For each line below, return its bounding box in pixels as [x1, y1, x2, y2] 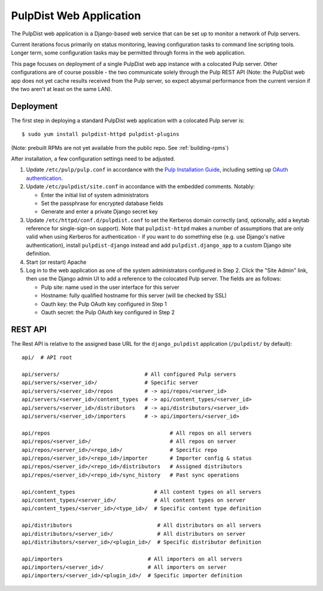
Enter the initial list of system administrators [41, 191, 149, 198]
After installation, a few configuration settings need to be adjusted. [11, 155, 176, 162]
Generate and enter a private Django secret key [41, 208, 158, 215]
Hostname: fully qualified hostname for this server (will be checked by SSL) [41, 292, 227, 299]
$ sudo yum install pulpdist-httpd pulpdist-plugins [22, 131, 179, 138]
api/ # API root [22, 354, 72, 361]
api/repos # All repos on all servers [22, 429, 252, 436]
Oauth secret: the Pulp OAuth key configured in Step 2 [41, 309, 175, 316]
